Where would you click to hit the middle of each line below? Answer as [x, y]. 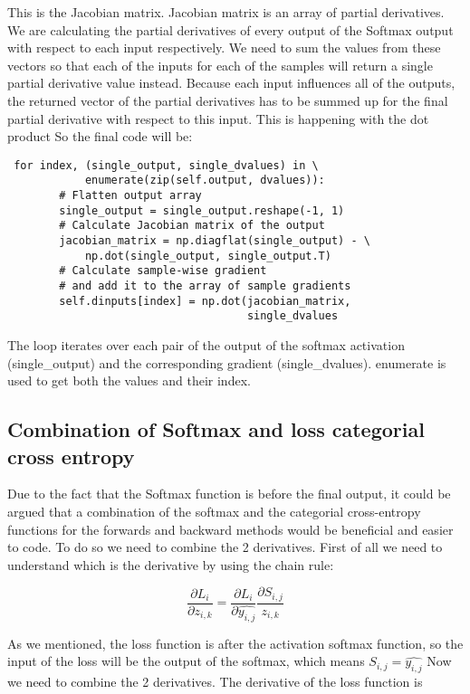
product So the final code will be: [100, 136]
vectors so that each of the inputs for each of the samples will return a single [220, 65]
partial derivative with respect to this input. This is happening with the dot [218, 118]
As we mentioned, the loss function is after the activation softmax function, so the [235, 643]
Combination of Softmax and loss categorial [216, 429]
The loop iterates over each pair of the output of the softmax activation [206, 344]
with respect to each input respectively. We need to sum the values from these [224, 48]
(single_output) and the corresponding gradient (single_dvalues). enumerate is [227, 362]
